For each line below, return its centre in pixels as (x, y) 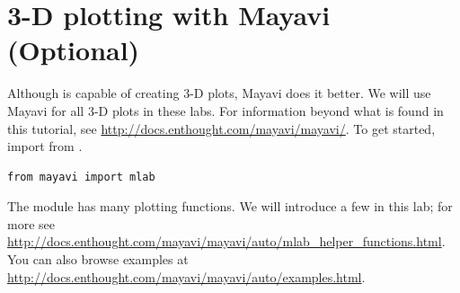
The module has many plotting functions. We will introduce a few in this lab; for (230, 206)
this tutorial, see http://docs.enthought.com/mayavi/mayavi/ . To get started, (221, 128)
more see (31, 223)
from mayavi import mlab (81, 177)
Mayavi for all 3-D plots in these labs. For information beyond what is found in (226, 110)
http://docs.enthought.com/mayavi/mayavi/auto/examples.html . (186, 276)
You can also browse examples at (98, 259)
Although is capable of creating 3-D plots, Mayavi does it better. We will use (219, 93)
